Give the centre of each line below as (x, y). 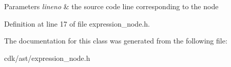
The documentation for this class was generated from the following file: (116, 41)
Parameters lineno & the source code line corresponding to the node (111, 6)
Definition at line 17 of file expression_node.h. (77, 23)
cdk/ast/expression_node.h (47, 58)
